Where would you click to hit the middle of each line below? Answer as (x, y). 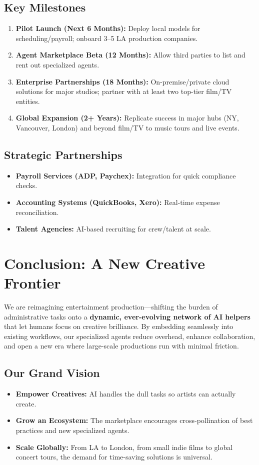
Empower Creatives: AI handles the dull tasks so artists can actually (126, 394)
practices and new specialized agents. (72, 430)
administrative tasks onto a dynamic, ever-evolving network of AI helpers (127, 316)
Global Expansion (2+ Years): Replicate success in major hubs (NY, (127, 118)
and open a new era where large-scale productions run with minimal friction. (121, 346)
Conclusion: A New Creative (104, 263)
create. (26, 403)
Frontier (32, 283)
